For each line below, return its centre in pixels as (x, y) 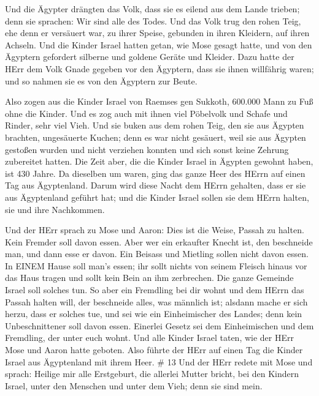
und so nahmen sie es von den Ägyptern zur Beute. (101, 80)
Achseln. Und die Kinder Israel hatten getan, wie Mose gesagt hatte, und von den (159, 44)
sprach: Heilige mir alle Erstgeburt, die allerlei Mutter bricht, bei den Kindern (152, 374)
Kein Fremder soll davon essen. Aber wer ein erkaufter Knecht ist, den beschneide (159, 241)
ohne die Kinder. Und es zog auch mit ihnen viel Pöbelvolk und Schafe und (146, 113)
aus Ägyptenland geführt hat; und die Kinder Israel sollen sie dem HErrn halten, (157, 197)
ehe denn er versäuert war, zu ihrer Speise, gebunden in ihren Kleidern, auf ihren (157, 33)
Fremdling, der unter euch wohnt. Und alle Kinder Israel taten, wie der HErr (149, 338)
